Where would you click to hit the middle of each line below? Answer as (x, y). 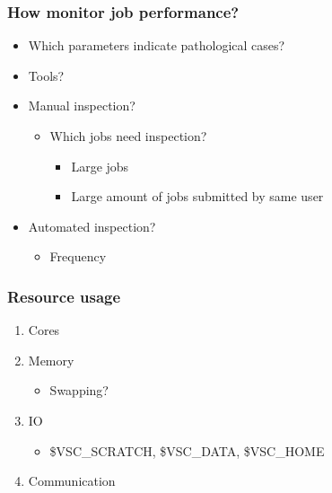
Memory (51, 360)
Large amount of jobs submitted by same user (197, 196)
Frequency (78, 256)
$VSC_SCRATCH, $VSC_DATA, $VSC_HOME (187, 450)
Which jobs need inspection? (128, 136)
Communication (72, 481)
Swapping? (79, 390)
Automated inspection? (92, 226)
